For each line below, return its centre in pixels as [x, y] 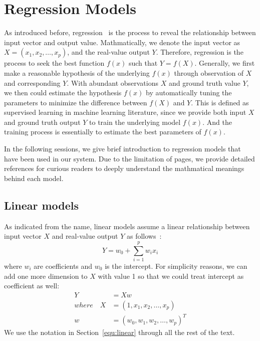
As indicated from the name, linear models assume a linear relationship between [127, 226]
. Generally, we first [225, 63]
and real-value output [85, 236]
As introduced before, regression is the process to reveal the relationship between [130, 32]
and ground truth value [204, 82]
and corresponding [32, 82]
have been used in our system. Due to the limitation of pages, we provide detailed [129, 158]
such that [143, 63]
